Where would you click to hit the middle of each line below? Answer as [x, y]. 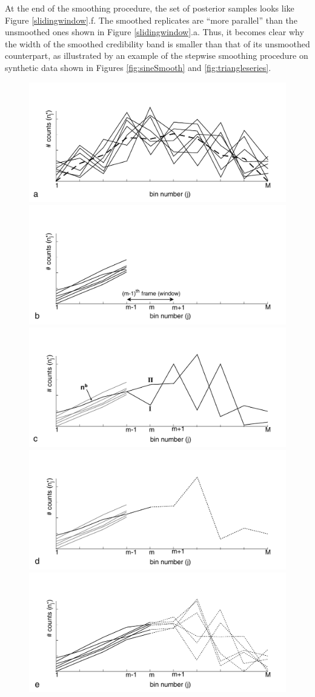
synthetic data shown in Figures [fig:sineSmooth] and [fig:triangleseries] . [138, 67]
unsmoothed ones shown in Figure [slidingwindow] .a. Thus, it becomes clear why [154, 32]
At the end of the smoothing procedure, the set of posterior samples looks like [150, 8]
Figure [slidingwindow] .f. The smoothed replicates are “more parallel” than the [151, 20]
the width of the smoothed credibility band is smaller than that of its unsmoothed [157, 43]
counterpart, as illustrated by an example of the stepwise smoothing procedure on [157, 56]
